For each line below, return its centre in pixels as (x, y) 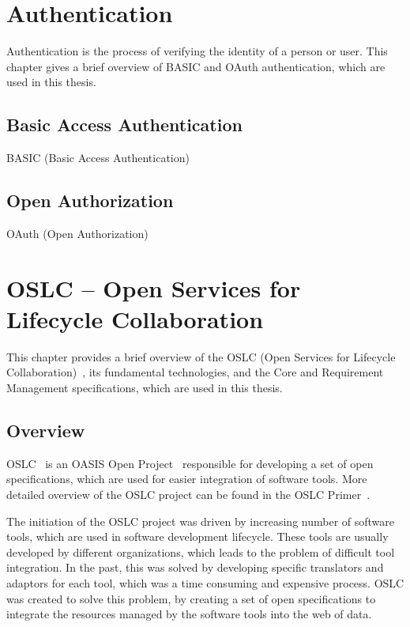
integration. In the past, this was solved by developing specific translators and (195, 567)
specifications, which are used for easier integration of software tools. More (187, 479)
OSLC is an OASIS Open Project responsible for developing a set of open (190, 463)
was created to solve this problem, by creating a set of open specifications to (191, 598)
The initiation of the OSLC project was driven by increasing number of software (201, 521)
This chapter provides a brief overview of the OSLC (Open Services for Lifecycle (201, 356)
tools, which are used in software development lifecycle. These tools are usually (197, 536)
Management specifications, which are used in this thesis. (145, 387)
